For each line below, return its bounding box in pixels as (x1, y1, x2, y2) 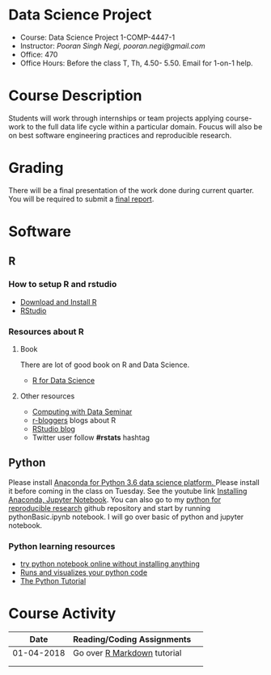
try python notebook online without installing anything (19, 559, 201, 569)
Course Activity (8, 605, 116, 623)
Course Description (8, 86, 142, 105)
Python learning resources (8, 540, 116, 551)
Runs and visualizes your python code (19, 567, 148, 577)
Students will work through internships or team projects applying (8, 113, 224, 123)
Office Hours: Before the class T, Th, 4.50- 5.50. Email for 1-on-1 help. (19, 58, 253, 68)
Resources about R (8, 326, 84, 337)
